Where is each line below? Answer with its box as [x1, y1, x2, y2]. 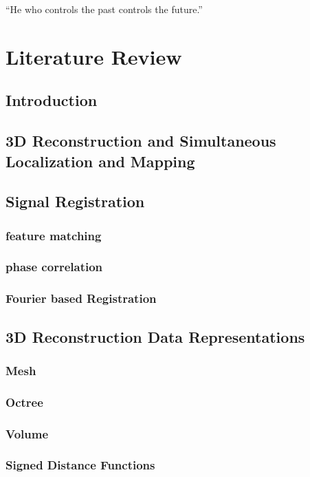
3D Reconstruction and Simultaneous [5, 130, 276, 151]
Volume [5, 425, 49, 442]
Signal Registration [5, 191, 145, 212]
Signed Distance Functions [5, 456, 155, 474]
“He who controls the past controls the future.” [5, 2, 203, 16]
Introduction [5, 89, 98, 111]
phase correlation [5, 258, 103, 275]
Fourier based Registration [5, 290, 157, 307]
